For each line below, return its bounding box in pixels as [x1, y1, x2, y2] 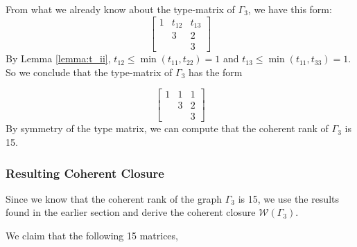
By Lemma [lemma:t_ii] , [6, 51, 111, 66]
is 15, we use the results [238, 191, 340, 205]
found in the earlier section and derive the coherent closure [6, 205, 256, 219]
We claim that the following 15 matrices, [6, 228, 178, 243]
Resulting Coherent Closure [6, 164, 164, 181]
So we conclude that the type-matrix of [6, 64, 173, 79]
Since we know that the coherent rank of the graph [6, 191, 223, 205]
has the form [189, 64, 243, 79]
